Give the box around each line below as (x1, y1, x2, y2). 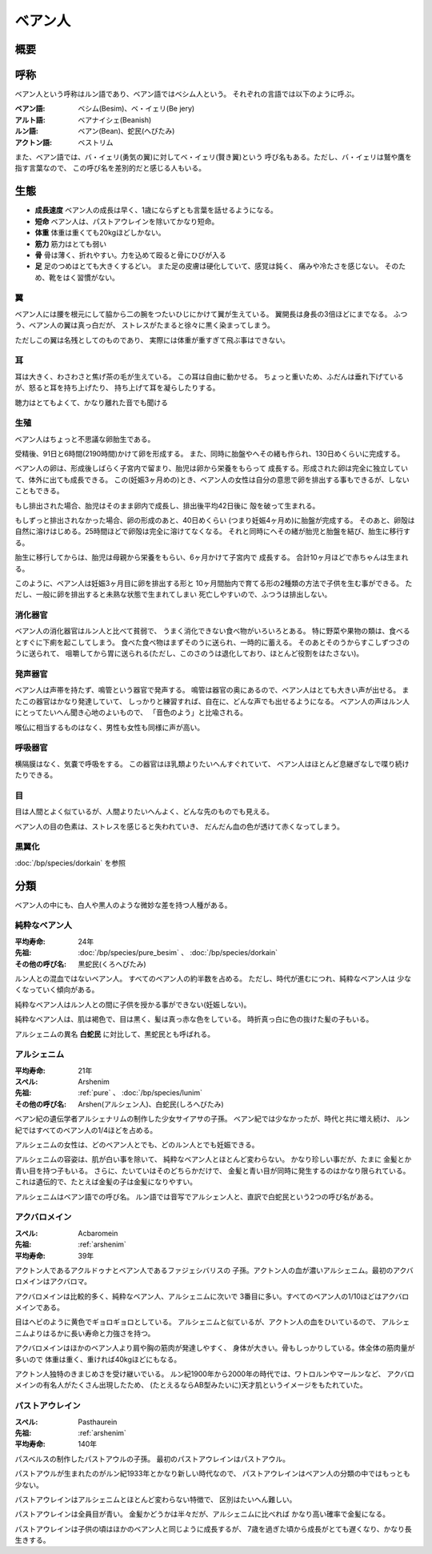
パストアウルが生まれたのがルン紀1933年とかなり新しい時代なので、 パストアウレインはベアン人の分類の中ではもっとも (14, 1469, 411, 1479)
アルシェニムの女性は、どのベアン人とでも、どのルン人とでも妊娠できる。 (14, 1140, 259, 1150)
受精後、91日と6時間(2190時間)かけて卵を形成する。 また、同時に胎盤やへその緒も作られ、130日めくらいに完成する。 (14, 449, 405, 459)
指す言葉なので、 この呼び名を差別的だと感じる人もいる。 (14, 163, 206, 173)
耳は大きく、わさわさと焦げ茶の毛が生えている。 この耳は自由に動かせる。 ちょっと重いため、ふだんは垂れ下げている (14, 371, 404, 381)
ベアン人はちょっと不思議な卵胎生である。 (14, 434, 155, 444)
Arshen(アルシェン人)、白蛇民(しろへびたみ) (78, 1099, 224, 1109)
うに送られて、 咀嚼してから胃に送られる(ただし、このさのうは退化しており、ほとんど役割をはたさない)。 (14, 649, 364, 658)
